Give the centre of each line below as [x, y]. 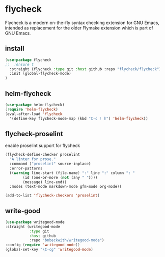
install [15, 48]
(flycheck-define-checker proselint [42, 155]
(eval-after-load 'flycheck [34, 114]
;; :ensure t [20, 64]
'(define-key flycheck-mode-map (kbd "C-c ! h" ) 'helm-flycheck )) [79, 118]
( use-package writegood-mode [35, 222]
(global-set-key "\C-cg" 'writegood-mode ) [49, 250]
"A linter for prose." [33, 159]
